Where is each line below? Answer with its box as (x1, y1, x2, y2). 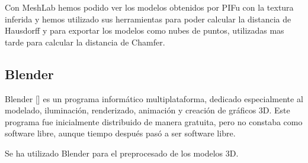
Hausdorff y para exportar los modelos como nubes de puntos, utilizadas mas (5, 24, 284, 37)
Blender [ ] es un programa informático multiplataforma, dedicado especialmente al (5, 92, 303, 105)
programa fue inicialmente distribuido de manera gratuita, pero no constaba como (5, 115, 303, 128)
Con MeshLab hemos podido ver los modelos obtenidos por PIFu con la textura (5, 1, 294, 13)
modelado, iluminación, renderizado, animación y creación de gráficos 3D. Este (5, 104, 290, 116)
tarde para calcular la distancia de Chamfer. (5, 35, 165, 48)
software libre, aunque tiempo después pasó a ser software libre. (5, 127, 236, 139)
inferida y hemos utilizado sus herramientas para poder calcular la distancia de (5, 12, 291, 25)
